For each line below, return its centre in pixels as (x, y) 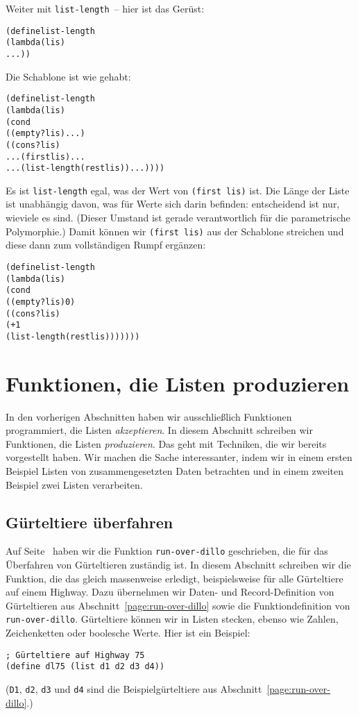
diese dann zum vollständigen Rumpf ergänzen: (106, 245)
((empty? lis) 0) (41, 302)
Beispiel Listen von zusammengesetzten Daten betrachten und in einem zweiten (174, 471)
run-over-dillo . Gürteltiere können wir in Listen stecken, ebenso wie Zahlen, (172, 619)
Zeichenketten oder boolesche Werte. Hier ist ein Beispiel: (128, 633)
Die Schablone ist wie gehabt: (68, 76)
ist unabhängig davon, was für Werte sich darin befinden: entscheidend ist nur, (173, 204)
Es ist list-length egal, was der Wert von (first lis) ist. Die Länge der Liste (178, 190)
